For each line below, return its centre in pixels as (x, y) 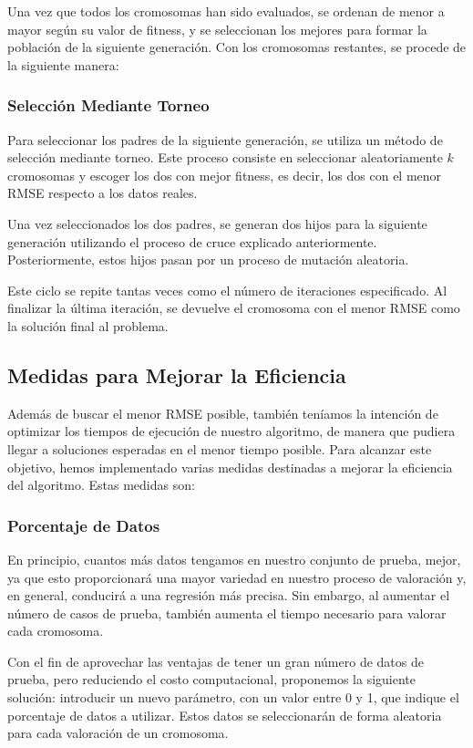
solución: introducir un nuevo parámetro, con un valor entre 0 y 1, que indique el (233, 697)
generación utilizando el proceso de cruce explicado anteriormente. (192, 241)
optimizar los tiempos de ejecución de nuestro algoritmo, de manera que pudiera (231, 431)
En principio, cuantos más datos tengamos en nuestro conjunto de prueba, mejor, (234, 559)
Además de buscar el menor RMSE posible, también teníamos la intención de (223, 413)
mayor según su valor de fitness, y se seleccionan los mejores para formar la (217, 29)
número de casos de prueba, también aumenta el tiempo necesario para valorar (227, 613)
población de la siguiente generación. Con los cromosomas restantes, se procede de (237, 47)
